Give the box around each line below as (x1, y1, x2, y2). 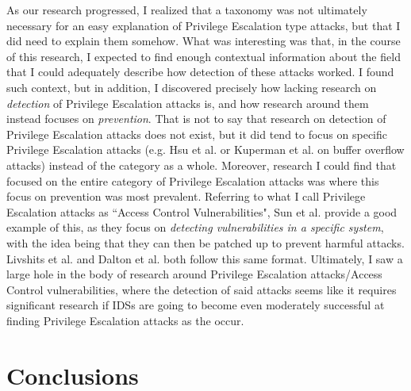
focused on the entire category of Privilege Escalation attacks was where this (6, 172, 379, 189)
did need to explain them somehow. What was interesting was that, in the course (6, 33, 401, 49)
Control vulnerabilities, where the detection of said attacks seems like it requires (6, 281, 397, 297)
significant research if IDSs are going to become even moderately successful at (6, 297, 385, 313)
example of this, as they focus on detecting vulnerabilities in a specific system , (6, 219, 384, 236)
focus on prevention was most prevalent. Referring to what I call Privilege (6, 188, 366, 205)
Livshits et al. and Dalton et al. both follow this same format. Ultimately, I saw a (6, 250, 403, 266)
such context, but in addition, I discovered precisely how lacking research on (6, 79, 377, 95)
